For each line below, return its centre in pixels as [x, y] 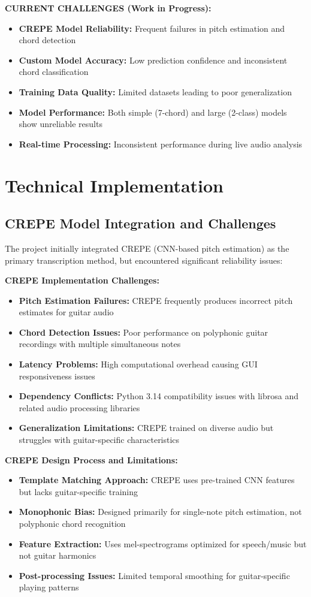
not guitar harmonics [58, 555]
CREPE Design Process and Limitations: [91, 459]
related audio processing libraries [79, 407]
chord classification [54, 72]
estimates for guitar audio [66, 312]
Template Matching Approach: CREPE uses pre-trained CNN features [157, 480]
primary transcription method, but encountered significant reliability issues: [144, 260]
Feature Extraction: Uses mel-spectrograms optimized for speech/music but [163, 543]
